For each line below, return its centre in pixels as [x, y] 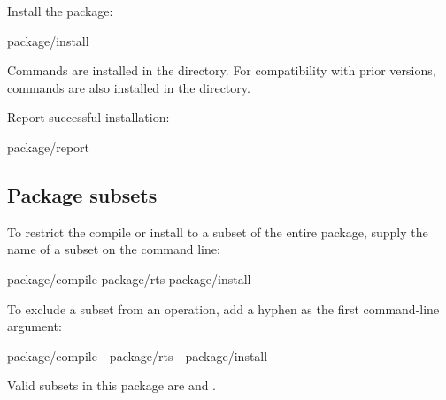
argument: [35, 326]
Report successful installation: [88, 117]
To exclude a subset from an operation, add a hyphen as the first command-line [223, 308]
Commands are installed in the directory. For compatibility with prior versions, [222, 70]
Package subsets [82, 194]
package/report [49, 146]
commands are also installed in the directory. [129, 87]
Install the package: [60, 11]
